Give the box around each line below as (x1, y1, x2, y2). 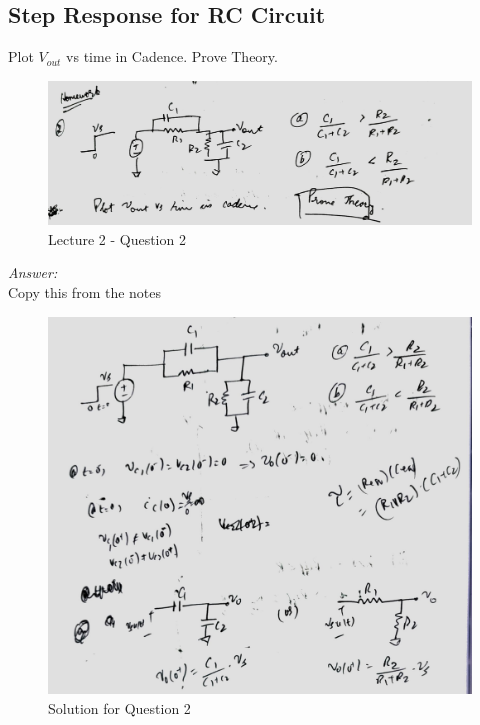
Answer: (8, 262, 58, 283)
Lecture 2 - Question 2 (48, 228, 186, 249)
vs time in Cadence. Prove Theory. (66, 46, 278, 67)
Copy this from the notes (8, 282, 162, 303)
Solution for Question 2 (48, 697, 191, 718)
